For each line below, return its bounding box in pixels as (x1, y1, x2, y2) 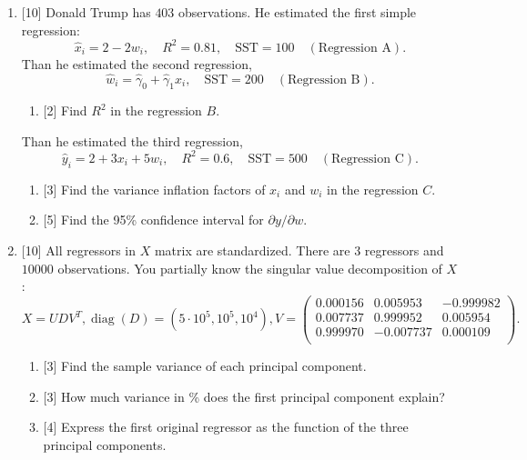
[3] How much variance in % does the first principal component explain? (43, 386, 445, 405)
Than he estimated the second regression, (21, 54, 252, 73)
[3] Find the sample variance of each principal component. (43, 355, 367, 375)
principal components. (43, 435, 167, 454)
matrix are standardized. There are (154, 240, 350, 259)
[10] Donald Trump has (21, 3, 151, 21)
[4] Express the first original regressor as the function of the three (43, 417, 409, 436)
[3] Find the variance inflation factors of (43, 179, 266, 198)
